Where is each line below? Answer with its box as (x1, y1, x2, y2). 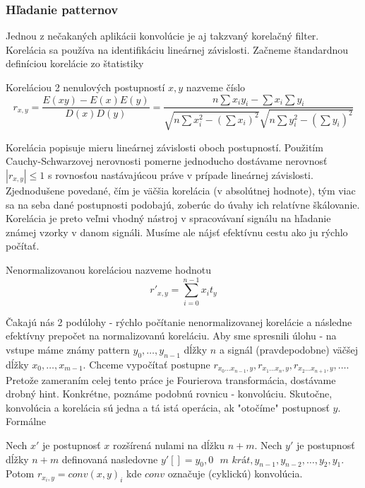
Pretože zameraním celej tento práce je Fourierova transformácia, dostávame (6, 372, 336, 387)
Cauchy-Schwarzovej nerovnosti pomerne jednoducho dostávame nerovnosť (6, 153, 328, 168)
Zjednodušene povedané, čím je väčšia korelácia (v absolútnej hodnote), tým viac (6, 183, 356, 197)
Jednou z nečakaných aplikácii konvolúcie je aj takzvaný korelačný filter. (6, 28, 319, 43)
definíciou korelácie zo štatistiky (6, 56, 144, 71)
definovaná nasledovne (61, 451, 158, 466)
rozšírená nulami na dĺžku (113, 437, 225, 452)
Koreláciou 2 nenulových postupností (6, 80, 165, 94)
